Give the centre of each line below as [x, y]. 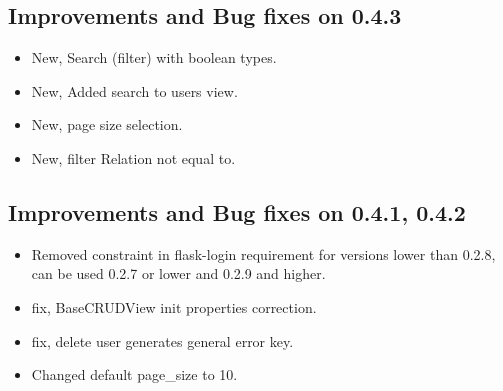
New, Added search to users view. [134, 90]
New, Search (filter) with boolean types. [154, 57]
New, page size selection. [107, 124]
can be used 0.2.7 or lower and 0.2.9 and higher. [178, 273]
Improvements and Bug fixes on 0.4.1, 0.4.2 [237, 211]
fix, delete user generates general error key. [162, 340]
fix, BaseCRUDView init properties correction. [174, 306]
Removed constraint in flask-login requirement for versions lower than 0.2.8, [263, 253]
